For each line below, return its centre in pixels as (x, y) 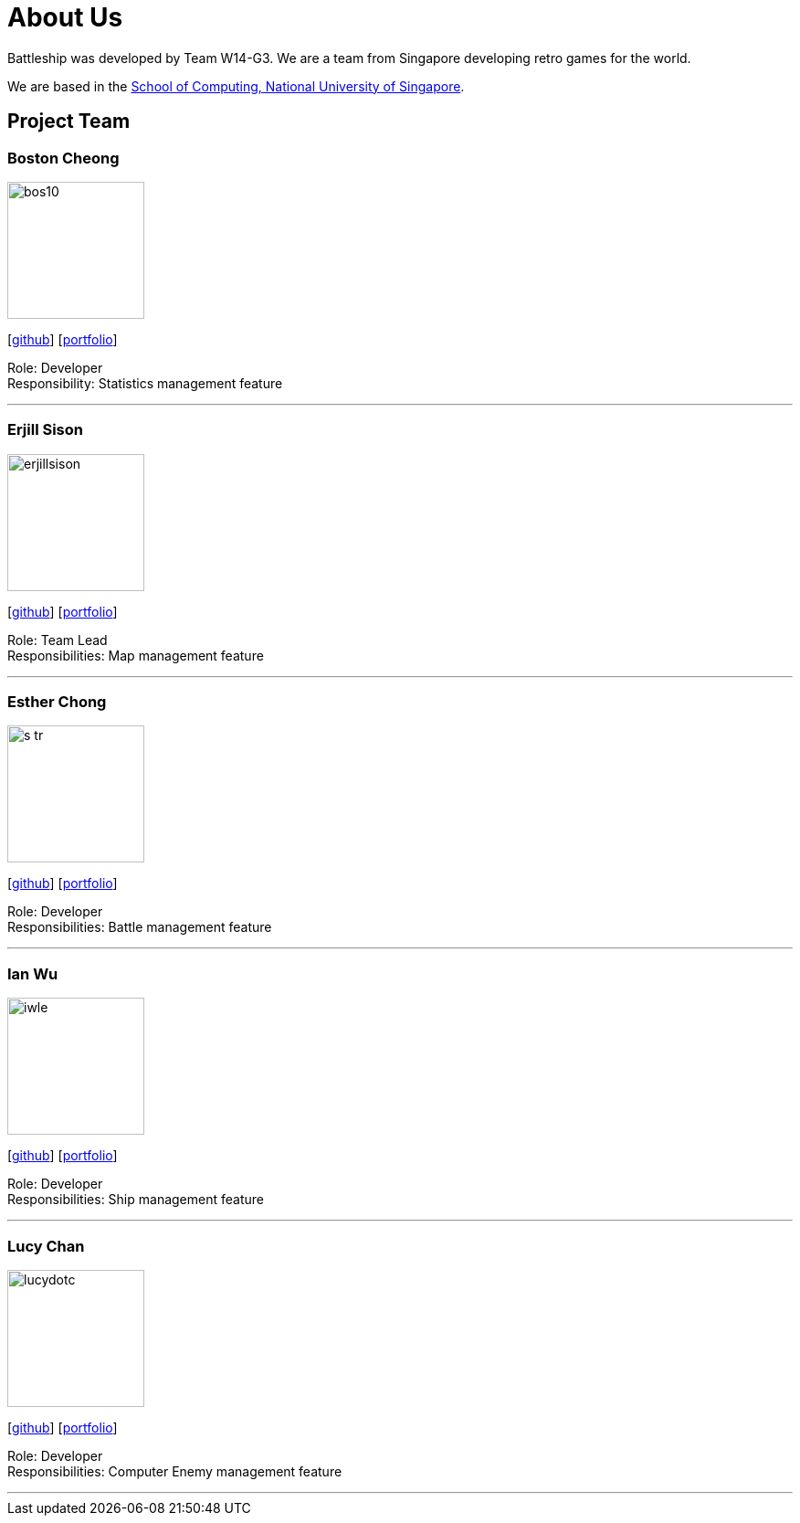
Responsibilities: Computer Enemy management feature (175, 1471)
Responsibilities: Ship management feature (136, 1200)
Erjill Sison (45, 430)
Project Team (69, 122)
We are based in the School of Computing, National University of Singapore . (236, 86)
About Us (65, 17)
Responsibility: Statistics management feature (145, 383)
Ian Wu (33, 973)
